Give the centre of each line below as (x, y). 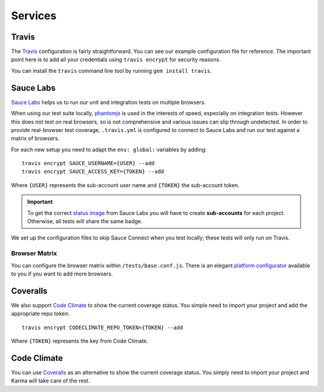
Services (34, 16)
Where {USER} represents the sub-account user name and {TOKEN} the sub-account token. (125, 185)
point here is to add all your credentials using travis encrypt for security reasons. (116, 59)
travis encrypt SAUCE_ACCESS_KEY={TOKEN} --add (93, 172)
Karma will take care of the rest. (50, 381)
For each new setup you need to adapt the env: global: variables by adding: (109, 149)
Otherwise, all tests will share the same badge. (85, 222)
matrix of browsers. (35, 139)
